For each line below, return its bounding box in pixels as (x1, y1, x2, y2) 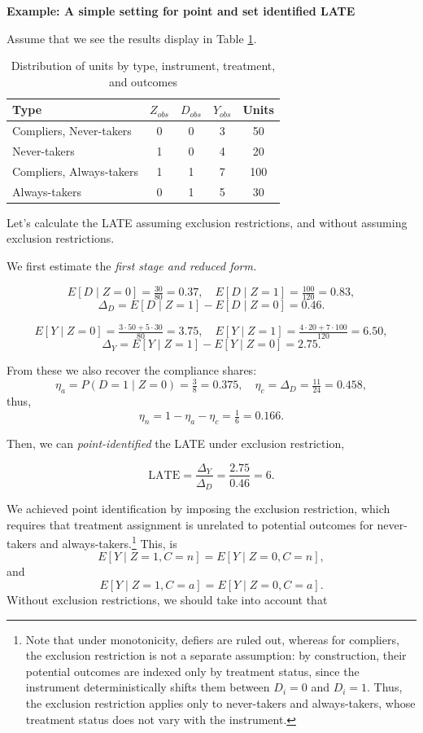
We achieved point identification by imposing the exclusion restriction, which (7, 500, 390, 517)
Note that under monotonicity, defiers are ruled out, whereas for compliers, (25, 630, 399, 647)
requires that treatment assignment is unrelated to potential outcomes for (7, 516, 373, 533)
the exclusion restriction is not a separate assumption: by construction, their (25, 647, 407, 664)
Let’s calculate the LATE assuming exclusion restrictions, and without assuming (7, 213, 408, 230)
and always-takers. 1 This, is (40, 533, 177, 551)
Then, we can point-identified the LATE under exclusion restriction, (7, 434, 345, 451)
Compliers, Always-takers (12, 162, 139, 179)
